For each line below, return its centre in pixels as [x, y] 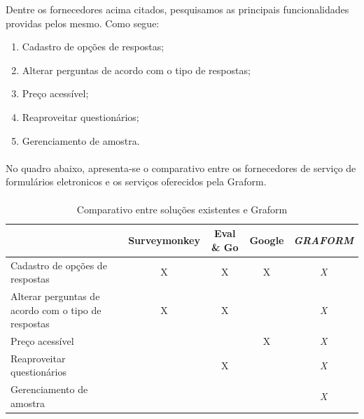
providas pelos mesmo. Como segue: [83, 23]
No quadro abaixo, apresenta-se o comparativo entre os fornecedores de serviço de [181, 168]
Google [267, 240]
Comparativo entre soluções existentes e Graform [182, 209]
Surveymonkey [164, 240]
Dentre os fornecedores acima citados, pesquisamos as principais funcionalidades [177, 9]
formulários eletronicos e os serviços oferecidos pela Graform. [136, 182]
